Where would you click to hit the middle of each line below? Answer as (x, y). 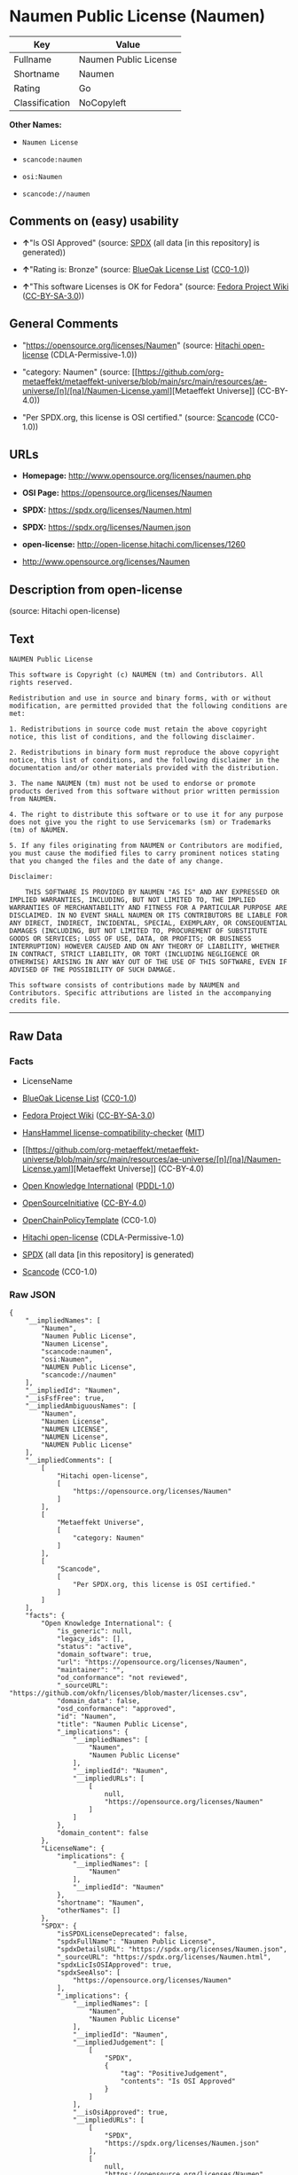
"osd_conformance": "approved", (116, 1708)
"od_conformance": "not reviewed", (122, 1677)
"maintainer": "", (90, 1669)
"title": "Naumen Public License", (122, 1724)
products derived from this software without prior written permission (144, 791)
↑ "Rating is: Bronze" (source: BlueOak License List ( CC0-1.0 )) (136, 269)
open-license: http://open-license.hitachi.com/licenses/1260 (133, 545)
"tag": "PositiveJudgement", (174, 2073)
